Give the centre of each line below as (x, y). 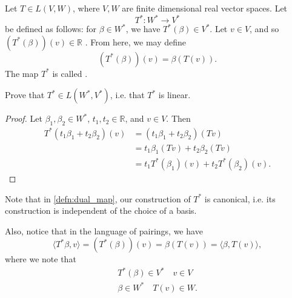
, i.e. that (127, 95)
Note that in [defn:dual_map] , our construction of (98, 198)
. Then (178, 118)
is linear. (174, 95)
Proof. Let (24, 118)
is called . (70, 73)
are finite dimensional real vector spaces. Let (205, 8)
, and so (264, 29)
